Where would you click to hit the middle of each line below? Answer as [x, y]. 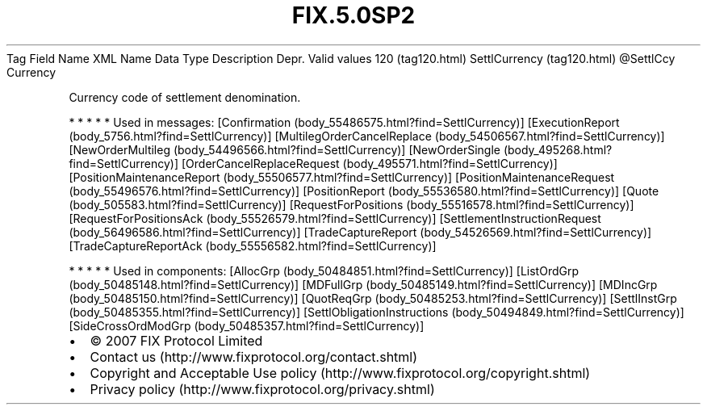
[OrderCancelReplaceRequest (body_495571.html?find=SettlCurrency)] [369, 163]
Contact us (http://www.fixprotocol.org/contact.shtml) [254, 356]
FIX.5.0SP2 [353, 15]
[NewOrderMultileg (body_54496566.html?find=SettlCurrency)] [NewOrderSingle [284, 149]
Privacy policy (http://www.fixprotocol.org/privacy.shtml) [262, 389]
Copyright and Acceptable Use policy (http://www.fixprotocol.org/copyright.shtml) [340, 373]
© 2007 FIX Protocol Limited [176, 340]
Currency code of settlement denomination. [185, 97]
